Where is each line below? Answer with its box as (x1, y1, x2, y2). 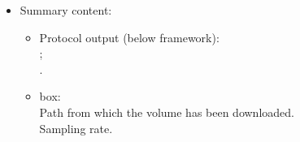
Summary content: (20, 2, 112, 18)
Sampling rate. (39, 119, 113, 136)
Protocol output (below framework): (39, 28, 220, 45)
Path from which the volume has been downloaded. (39, 103, 294, 120)
